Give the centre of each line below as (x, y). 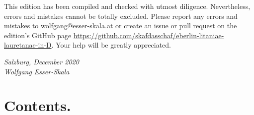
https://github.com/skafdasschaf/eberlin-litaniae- (149, 35)
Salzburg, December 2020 (42, 61)
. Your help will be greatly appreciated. (111, 45)
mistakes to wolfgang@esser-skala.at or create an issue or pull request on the (121, 26)
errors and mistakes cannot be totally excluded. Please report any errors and (121, 16)
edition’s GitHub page (38, 35)
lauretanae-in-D (28, 45)
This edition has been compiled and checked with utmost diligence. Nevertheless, (127, 6)
